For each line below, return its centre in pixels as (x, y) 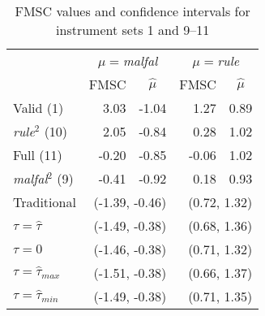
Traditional (45, 202)
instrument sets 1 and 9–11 (133, 30)
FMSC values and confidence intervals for (132, 11)
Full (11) (38, 155)
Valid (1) (38, 108)
